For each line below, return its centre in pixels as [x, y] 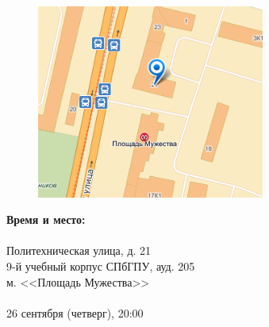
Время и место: [46, 219]
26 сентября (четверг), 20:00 [75, 312]
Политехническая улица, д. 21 [79, 250]
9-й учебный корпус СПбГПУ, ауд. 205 [101, 265]
